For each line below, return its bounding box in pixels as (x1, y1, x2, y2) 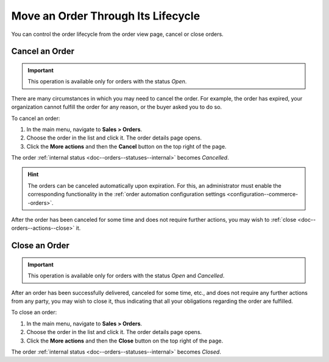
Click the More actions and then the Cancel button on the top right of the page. (26, 143, 227, 150)
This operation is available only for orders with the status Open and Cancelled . (27, 272, 225, 280)
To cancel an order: (11, 115, 60, 122)
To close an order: (11, 308, 57, 316)
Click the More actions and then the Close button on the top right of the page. (26, 337, 224, 344)
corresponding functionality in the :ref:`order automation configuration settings (27, 191, 225, 198)
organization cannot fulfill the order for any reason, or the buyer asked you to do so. (11, 104, 222, 111)
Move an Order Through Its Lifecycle (11, 9, 200, 23)
